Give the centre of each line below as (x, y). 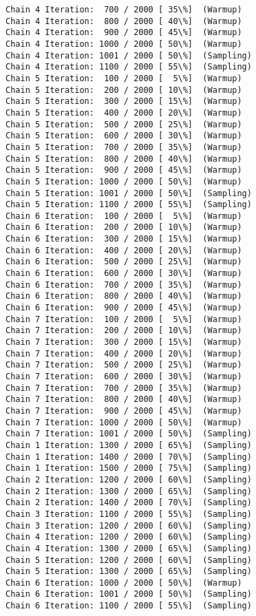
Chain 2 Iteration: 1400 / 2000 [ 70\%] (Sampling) (129, 503)
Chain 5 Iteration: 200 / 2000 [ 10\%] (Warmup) (124, 90)
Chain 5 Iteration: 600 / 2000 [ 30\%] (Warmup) (124, 136)
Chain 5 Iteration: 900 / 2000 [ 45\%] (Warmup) (124, 170)
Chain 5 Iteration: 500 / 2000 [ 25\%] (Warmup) (124, 124)
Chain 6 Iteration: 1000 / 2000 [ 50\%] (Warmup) (124, 583)
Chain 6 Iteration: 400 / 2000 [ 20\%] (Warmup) (124, 250)
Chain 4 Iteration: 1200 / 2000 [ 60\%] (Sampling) (129, 537)
